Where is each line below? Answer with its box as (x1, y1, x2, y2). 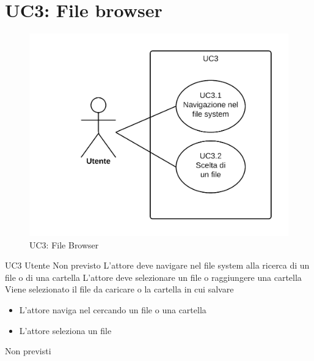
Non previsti (5, 344, 51, 357)
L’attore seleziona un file (19, 324, 112, 337)
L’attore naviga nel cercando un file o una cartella (19, 303, 206, 316)
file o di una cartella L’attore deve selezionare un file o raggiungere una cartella (5, 270, 302, 283)
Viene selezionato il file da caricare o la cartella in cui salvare (5, 283, 234, 296)
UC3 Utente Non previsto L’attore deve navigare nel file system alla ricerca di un (5, 259, 310, 272)
